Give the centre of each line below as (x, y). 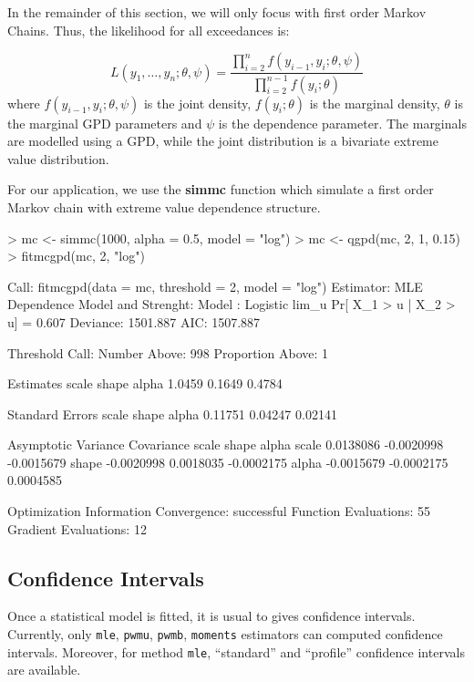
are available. (44, 670)
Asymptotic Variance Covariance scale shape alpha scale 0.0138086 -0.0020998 (226, 444)
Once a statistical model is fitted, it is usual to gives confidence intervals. (211, 616)
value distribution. (58, 158)
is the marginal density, (375, 103)
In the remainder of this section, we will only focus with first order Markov (217, 12)
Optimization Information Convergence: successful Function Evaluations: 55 (219, 511)
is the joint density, (197, 103)
